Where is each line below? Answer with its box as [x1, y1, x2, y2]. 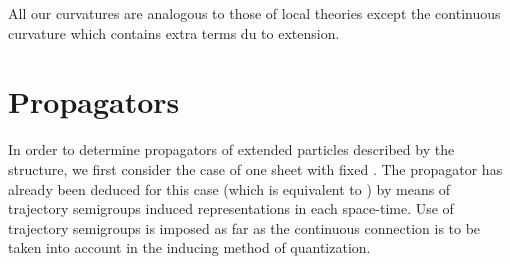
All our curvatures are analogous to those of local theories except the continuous [8, 3, 501, 23]
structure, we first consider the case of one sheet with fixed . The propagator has [8, 158, 503, 179]
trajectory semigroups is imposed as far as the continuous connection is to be [8, 217, 481, 238]
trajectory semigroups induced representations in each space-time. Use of [8, 198, 454, 219]
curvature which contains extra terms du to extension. [8, 22, 340, 43]
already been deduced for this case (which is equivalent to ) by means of [8, 178, 451, 199]
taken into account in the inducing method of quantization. [8, 237, 371, 258]
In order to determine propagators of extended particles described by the [8, 139, 455, 160]
